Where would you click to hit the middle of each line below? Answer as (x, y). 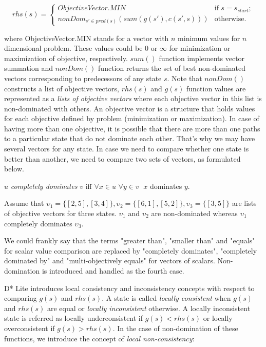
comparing (21, 298)
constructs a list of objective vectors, (62, 88)
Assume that (24, 203)
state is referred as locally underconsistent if (74, 318)
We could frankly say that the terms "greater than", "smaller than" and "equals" (130, 240)
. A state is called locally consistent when (166, 298)
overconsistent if (30, 328)
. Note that (185, 78)
